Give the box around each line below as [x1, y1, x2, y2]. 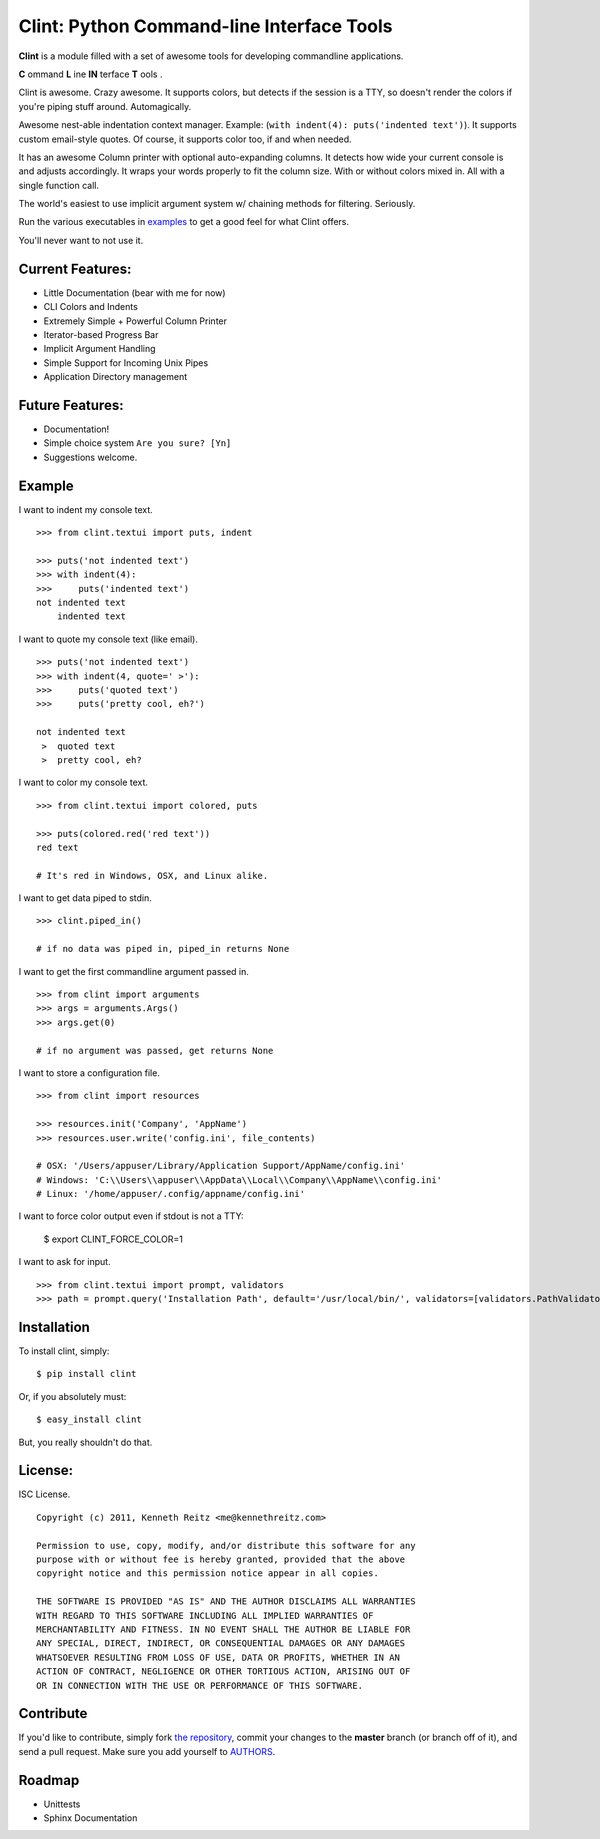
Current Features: [18, 260, 132, 277]
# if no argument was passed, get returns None [36, 1045, 274, 1056]
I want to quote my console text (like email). [18, 633, 199, 645]
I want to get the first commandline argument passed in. [18, 965, 250, 977]
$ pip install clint [36, 1368, 137, 1380]
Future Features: [18, 396, 124, 414]
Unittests [43, 1798, 81, 1810]
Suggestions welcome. [43, 451, 138, 463]
